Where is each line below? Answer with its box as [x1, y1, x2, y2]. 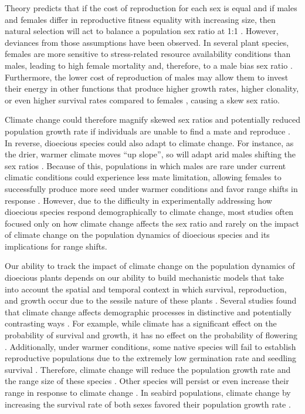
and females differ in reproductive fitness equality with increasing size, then [5, 13, 276, 25]
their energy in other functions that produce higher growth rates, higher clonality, [5, 82, 299, 95]
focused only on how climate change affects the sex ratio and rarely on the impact [5, 217, 299, 229]
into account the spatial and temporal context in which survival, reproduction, [5, 282, 287, 295]
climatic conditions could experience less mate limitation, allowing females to [5, 171, 282, 183]
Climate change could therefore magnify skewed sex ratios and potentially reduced [5, 113, 300, 126]
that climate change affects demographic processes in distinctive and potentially [5, 305, 292, 318]
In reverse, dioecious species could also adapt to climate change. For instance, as [5, 136, 294, 149]
